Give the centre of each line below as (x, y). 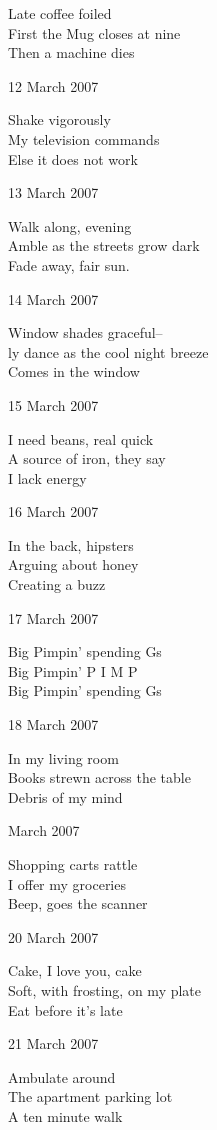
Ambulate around (62, 1076)
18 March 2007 (53, 724)
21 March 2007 (53, 1043)
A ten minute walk (65, 1115)
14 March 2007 (53, 298)
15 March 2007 (53, 404)
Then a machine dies (71, 52)
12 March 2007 (53, 85)
